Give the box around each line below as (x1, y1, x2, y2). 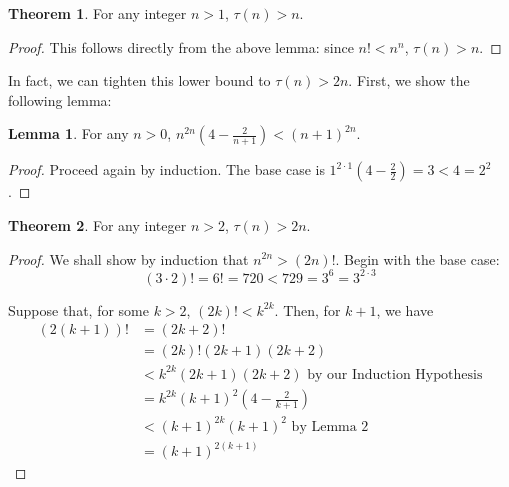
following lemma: (8, 89, 112, 110)
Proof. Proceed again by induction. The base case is (8, 159, 325, 180)
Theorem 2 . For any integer (8, 214, 187, 235)
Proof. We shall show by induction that (8, 248, 249, 269)
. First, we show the (348, 70, 470, 91)
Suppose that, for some (8, 299, 149, 320)
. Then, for (274, 299, 341, 320)
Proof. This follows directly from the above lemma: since (8, 36, 354, 57)
